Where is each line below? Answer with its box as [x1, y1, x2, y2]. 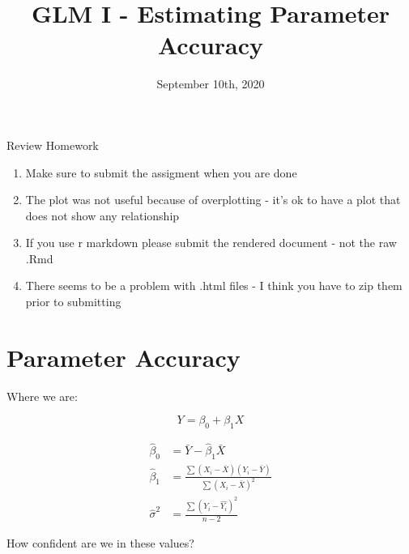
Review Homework [6, 136, 99, 153]
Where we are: [6, 387, 78, 404]
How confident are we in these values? [6, 535, 194, 552]
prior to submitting [25, 293, 121, 310]
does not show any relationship [25, 207, 180, 224]
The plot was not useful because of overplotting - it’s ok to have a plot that [25, 191, 401, 208]
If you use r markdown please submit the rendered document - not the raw [25, 234, 397, 251]
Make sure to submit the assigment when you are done [25, 164, 297, 181]
